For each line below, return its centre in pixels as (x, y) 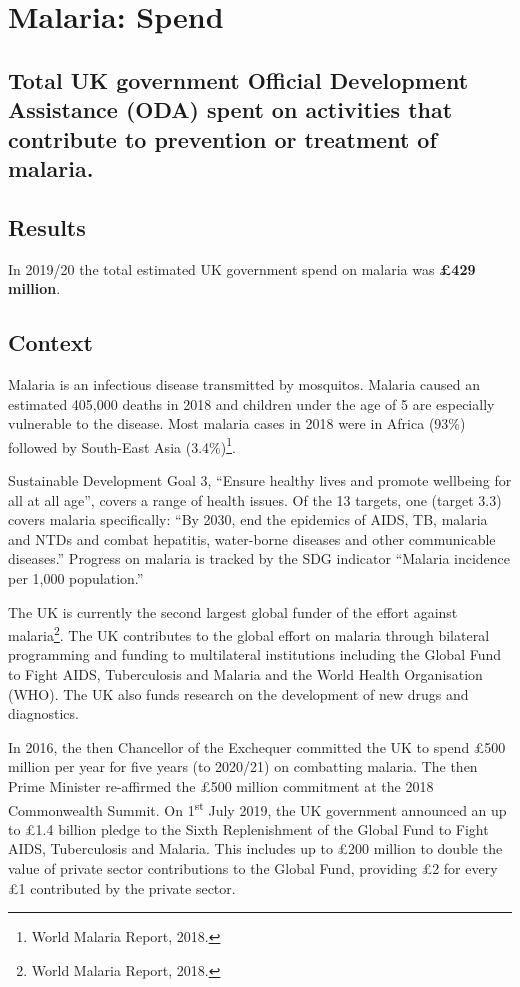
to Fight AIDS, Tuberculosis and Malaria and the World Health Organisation (245, 673)
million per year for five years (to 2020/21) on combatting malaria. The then (243, 766)
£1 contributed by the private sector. (122, 887)
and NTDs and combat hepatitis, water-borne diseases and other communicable (252, 538)
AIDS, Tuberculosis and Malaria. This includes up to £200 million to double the (255, 848)
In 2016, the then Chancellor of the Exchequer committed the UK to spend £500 (257, 746)
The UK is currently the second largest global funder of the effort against (233, 611)
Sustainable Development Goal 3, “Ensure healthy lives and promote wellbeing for (260, 479)
